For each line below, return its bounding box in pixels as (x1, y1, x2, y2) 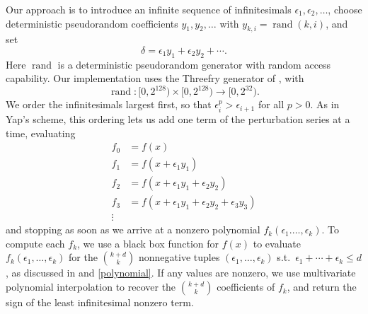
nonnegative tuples (139, 250, 220, 264)
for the (69, 250, 98, 264)
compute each (6, 235, 65, 250)
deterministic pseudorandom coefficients (6, 16, 178, 30)
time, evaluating (6, 125, 76, 140)
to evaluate (253, 235, 301, 250)
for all (258, 97, 284, 112)
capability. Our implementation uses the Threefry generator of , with (6, 71, 304, 86)
